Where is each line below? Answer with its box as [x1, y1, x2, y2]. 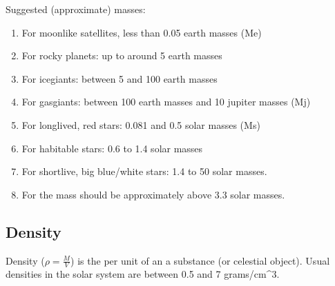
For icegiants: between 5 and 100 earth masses [21, 71, 218, 85]
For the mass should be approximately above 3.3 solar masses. [21, 187, 285, 201]
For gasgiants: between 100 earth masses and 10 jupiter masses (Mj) [21, 94, 311, 109]
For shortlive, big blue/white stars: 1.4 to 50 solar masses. [21, 164, 267, 178]
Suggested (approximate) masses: [6, 2, 146, 16]
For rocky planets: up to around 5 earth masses [21, 48, 222, 63]
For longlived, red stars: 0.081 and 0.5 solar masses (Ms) [21, 117, 260, 132]
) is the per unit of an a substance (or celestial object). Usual [70, 253, 330, 267]
